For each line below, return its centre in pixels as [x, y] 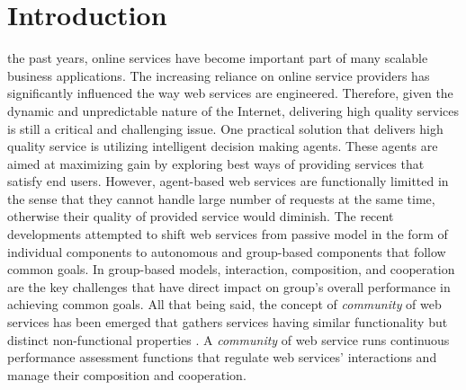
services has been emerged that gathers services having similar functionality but [228, 322]
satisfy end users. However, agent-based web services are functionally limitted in [228, 181]
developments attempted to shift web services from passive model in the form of [228, 234]
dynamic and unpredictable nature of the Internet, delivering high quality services [233, 110]
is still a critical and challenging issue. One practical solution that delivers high [225, 128]
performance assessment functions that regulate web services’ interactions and [222, 357]
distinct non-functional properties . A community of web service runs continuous [229, 339]
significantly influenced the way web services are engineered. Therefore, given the [230, 93]
